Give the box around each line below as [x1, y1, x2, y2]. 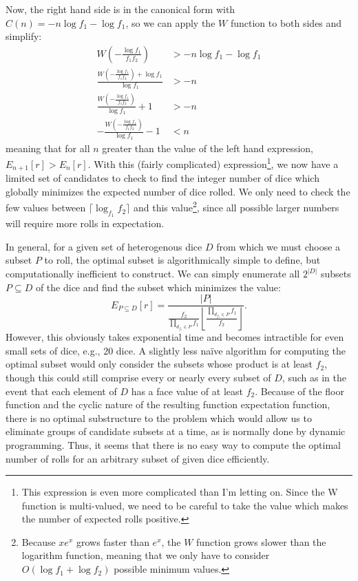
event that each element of [6, 383, 117, 398]
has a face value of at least [131, 383, 243, 398]
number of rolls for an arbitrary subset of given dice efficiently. [6, 451, 270, 465]
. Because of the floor [255, 383, 344, 398]
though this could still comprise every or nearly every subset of [6, 370, 271, 384]
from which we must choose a [216, 239, 341, 253]
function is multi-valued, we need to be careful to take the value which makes [21, 498, 348, 512]
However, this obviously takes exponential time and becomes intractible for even [6, 330, 344, 344]
